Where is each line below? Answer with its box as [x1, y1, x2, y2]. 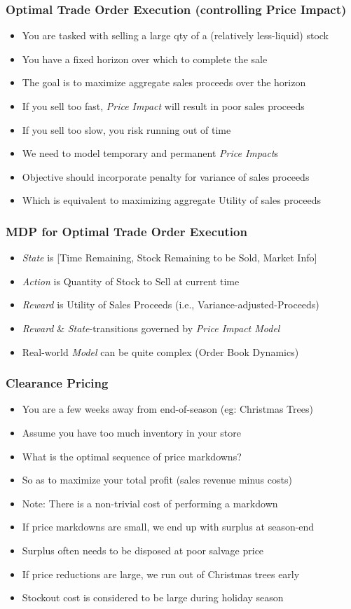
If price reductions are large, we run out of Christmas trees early [22, 566, 300, 581]
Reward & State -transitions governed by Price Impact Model [22, 320, 280, 335]
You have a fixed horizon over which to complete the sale [22, 51, 268, 66]
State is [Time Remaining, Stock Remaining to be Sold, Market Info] [22, 250, 317, 265]
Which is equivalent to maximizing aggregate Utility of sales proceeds [22, 193, 321, 207]
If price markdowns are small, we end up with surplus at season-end [22, 519, 315, 534]
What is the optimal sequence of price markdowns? [22, 449, 242, 463]
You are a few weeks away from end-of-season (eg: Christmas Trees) [22, 402, 313, 416]
